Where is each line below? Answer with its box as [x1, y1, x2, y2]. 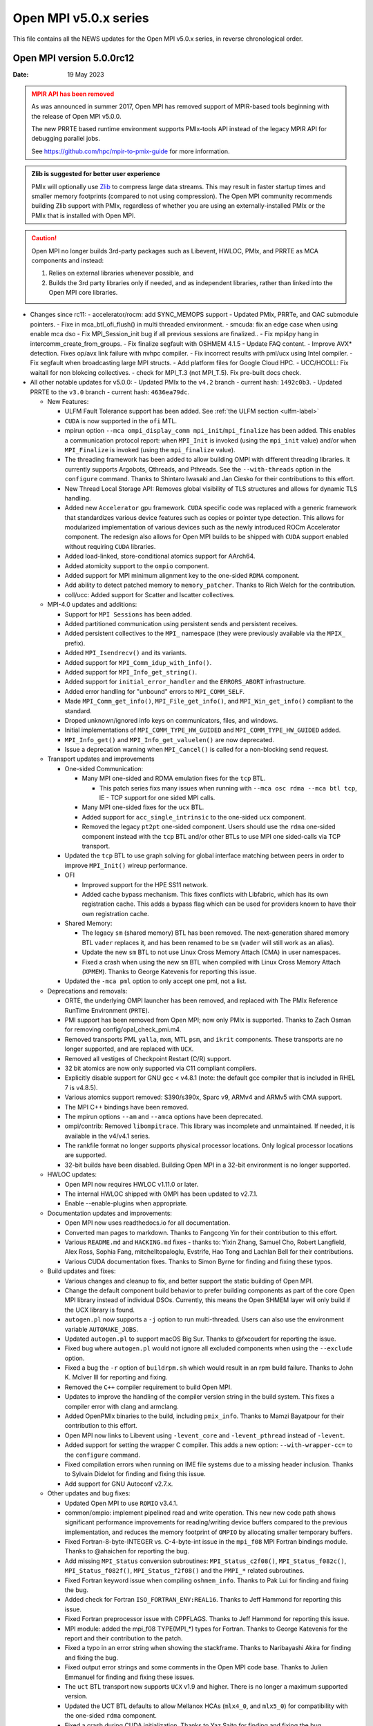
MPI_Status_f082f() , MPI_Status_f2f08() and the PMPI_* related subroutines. [64, 1567, 305, 1575]
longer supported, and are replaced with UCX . [64, 1045, 194, 1053]
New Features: [47, 398, 89, 405]
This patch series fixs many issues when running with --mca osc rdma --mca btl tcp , [99, 784, 357, 792]
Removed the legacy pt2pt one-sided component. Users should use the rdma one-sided [82, 822, 336, 831]
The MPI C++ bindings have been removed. [64, 1103, 189, 1111]
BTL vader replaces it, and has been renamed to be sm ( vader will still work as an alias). [82, 938, 334, 947]
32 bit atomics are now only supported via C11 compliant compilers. [64, 1064, 257, 1072]
